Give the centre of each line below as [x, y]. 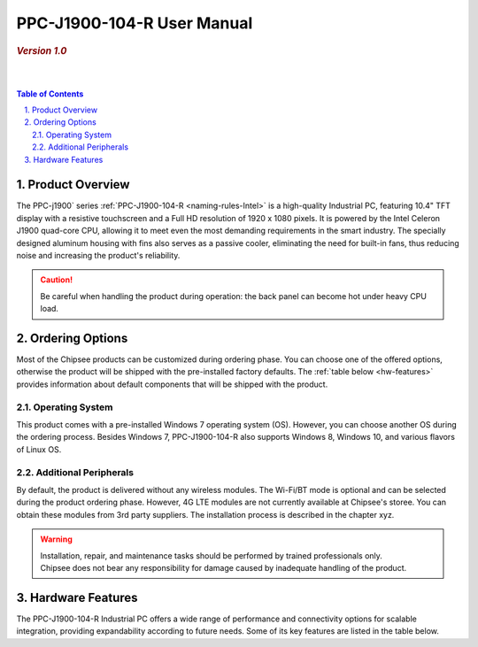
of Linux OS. [39, 449]
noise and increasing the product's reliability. [98, 256]
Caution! [57, 280]
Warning [56, 539]
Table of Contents [50, 94]
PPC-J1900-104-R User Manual [135, 23]
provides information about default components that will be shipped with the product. [172, 384]
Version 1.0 [42, 50]
